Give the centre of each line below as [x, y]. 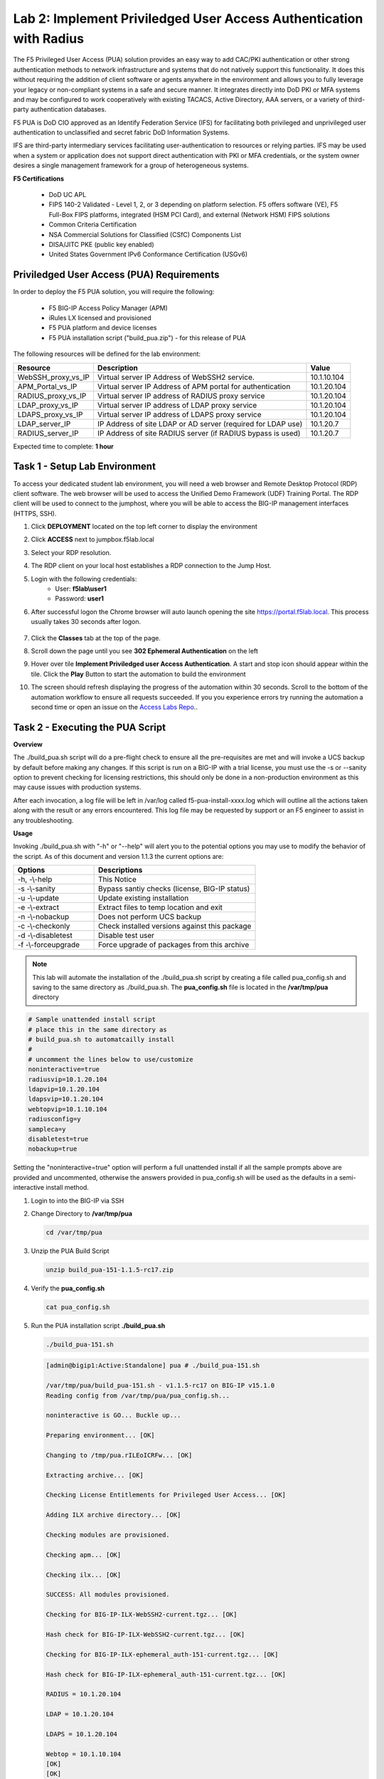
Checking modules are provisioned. [108, 1535]
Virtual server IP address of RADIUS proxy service [181, 396]
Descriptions [120, 870]
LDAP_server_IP [44, 423]
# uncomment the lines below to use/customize [111, 1059]
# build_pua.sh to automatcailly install [101, 1040]
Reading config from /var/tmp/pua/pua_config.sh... [138, 1395]
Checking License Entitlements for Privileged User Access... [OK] [166, 1495]
